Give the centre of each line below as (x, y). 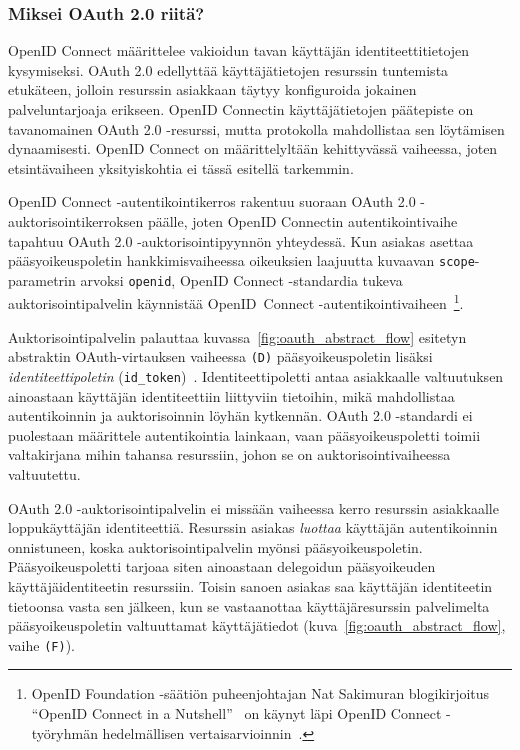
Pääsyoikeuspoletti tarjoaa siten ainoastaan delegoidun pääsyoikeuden (222, 566)
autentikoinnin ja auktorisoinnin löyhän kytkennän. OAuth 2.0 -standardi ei (240, 415)
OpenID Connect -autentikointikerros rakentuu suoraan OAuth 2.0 (212, 201)
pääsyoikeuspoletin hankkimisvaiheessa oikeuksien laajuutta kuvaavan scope (241, 260)
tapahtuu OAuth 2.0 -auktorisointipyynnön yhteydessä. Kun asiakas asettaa (241, 240)
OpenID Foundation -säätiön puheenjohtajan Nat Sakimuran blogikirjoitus (260, 693)
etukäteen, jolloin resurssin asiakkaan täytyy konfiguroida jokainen (212, 89)
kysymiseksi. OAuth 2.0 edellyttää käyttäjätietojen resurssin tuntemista (228, 69)
